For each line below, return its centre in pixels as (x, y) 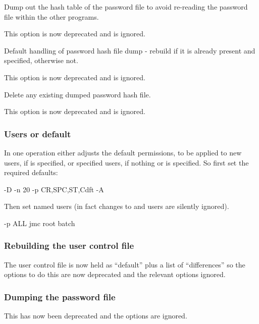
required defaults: (31, 172)
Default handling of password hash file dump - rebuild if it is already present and (130, 50)
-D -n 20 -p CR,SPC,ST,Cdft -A (54, 189)
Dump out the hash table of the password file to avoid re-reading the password (126, 7)
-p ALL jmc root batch (40, 223)
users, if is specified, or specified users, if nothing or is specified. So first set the (126, 162)
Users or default (38, 133)
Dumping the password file (60, 296)
